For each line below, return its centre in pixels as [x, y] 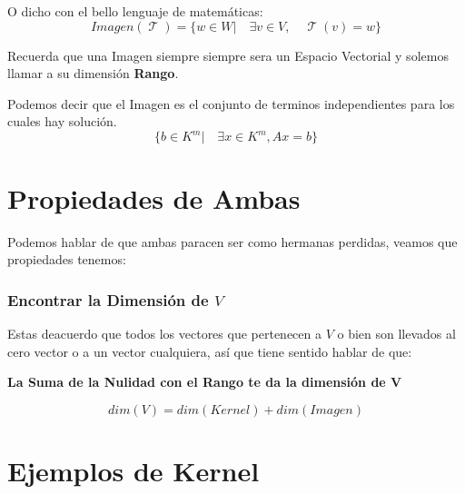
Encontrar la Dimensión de [108, 299]
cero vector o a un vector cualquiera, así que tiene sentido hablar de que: [210, 351]
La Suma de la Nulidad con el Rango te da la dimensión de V [205, 382]
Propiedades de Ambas [154, 198]
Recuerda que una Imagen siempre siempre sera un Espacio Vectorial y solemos [228, 55]
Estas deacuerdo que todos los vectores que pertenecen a [164, 333]
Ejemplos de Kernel [134, 470]
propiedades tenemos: [67, 259]
